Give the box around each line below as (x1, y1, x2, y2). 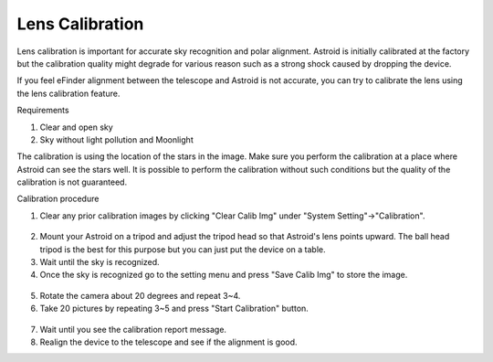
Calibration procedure (16, 193, 100, 205)
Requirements (16, 105, 69, 116)
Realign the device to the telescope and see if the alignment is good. (39, 336, 298, 347)
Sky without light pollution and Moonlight (39, 133, 194, 145)
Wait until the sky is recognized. (39, 257, 160, 268)
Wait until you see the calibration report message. (39, 324, 227, 335)
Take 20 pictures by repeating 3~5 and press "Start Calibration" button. (39, 303, 309, 314)
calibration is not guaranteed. (16, 176, 128, 187)
